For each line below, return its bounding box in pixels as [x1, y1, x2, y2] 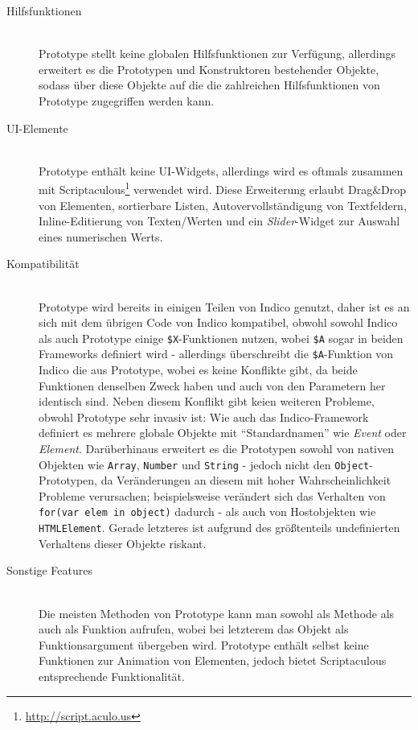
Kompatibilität [6, 255, 80, 272]
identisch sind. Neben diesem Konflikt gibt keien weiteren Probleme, [39, 393, 375, 410]
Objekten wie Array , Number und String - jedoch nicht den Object [39, 456, 370, 472]
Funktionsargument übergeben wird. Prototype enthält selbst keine [39, 636, 369, 653]
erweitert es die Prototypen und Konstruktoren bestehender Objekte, [39, 60, 379, 77]
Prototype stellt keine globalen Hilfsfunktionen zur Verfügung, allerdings [39, 45, 395, 62]
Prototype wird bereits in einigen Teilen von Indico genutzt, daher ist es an [39, 298, 410, 315]
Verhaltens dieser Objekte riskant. [39, 534, 207, 551]
